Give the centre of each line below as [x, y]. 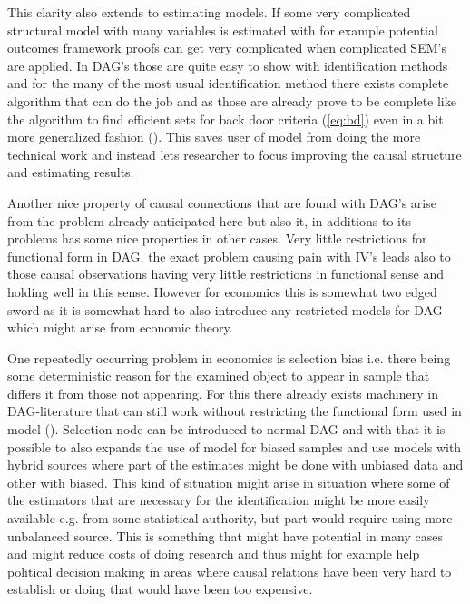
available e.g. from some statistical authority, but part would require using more [230, 518]
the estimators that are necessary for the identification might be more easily [219, 500]
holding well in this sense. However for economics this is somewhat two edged [222, 291]
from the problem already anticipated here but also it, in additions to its [209, 220]
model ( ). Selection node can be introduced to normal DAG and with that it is [226, 429]
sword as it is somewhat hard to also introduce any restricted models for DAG [225, 309]
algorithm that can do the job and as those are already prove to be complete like [232, 100]
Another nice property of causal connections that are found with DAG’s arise [222, 202]
